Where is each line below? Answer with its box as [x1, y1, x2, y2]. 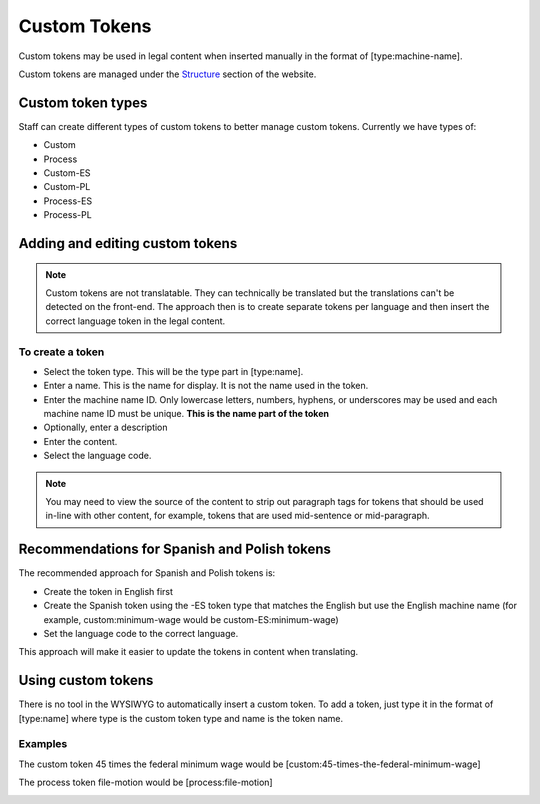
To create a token [18, 345, 105, 359]
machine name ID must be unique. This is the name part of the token [43, 408, 330, 420]
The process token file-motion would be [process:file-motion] [18, 776, 274, 789]
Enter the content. [43, 435, 118, 447]
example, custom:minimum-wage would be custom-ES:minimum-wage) [43, 613, 339, 625]
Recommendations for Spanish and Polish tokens [18, 541, 332, 558]
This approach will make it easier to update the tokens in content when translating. [18, 646, 359, 658]
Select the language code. [43, 450, 152, 462]
